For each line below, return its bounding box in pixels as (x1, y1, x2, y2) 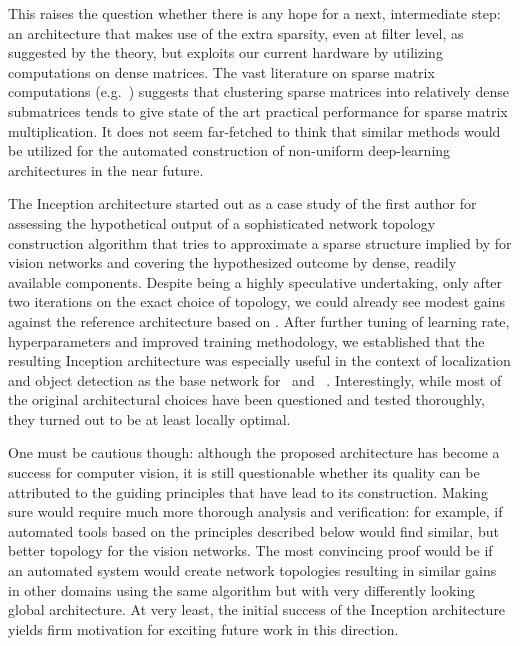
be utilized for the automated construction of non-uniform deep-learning (8, 140, 451, 161)
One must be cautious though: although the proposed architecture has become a (8, 442, 500, 463)
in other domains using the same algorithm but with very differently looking (8, 579, 476, 600)
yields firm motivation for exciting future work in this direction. (8, 618, 399, 639)
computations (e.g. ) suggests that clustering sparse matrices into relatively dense (8, 81, 509, 102)
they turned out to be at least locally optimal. (8, 408, 291, 429)
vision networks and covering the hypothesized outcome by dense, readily (8, 252, 457, 273)
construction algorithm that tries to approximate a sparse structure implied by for (8, 232, 512, 253)
